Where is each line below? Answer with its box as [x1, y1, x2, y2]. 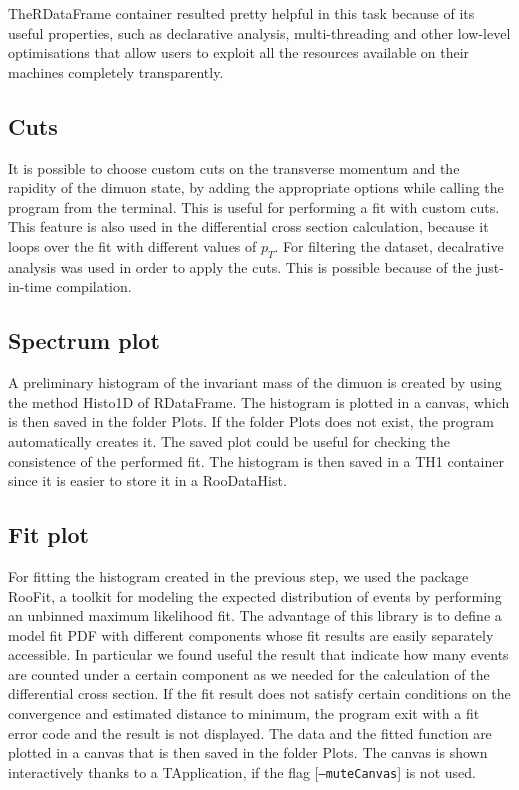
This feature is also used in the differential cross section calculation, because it [8, 216, 489, 237]
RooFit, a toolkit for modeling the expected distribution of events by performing [8, 585, 502, 606]
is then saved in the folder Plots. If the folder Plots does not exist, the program [8, 411, 494, 432]
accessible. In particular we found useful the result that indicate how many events [8, 644, 509, 665]
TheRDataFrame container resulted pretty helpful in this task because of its [8, 3, 475, 23]
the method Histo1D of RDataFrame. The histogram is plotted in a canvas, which [8, 391, 510, 412]
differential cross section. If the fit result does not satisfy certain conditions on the [8, 683, 511, 704]
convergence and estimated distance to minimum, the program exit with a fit [8, 703, 480, 724]
